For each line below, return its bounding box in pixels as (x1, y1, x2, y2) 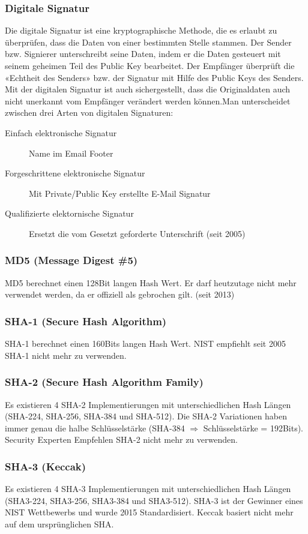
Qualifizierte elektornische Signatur (5, 207, 134, 220)
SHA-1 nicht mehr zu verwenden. (5, 349, 127, 361)
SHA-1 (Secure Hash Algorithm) (5, 313, 167, 328)
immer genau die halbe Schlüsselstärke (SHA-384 (5, 421, 185, 434)
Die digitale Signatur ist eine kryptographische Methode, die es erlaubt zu (5, 24, 277, 37)
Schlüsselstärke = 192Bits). (203, 421, 303, 434)
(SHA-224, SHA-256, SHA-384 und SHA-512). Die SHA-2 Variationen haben (5, 410, 288, 422)
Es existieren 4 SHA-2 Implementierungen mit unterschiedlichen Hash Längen (5, 398, 291, 410)
